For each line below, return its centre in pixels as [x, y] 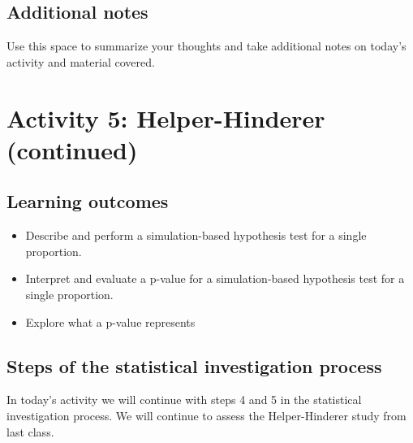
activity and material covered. [81, 61]
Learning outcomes [88, 201]
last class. [30, 431]
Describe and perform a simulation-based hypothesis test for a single [196, 235]
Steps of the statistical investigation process [194, 365]
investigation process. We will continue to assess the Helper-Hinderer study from [206, 415]
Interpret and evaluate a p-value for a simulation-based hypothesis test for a [215, 278]
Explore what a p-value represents [110, 321]
